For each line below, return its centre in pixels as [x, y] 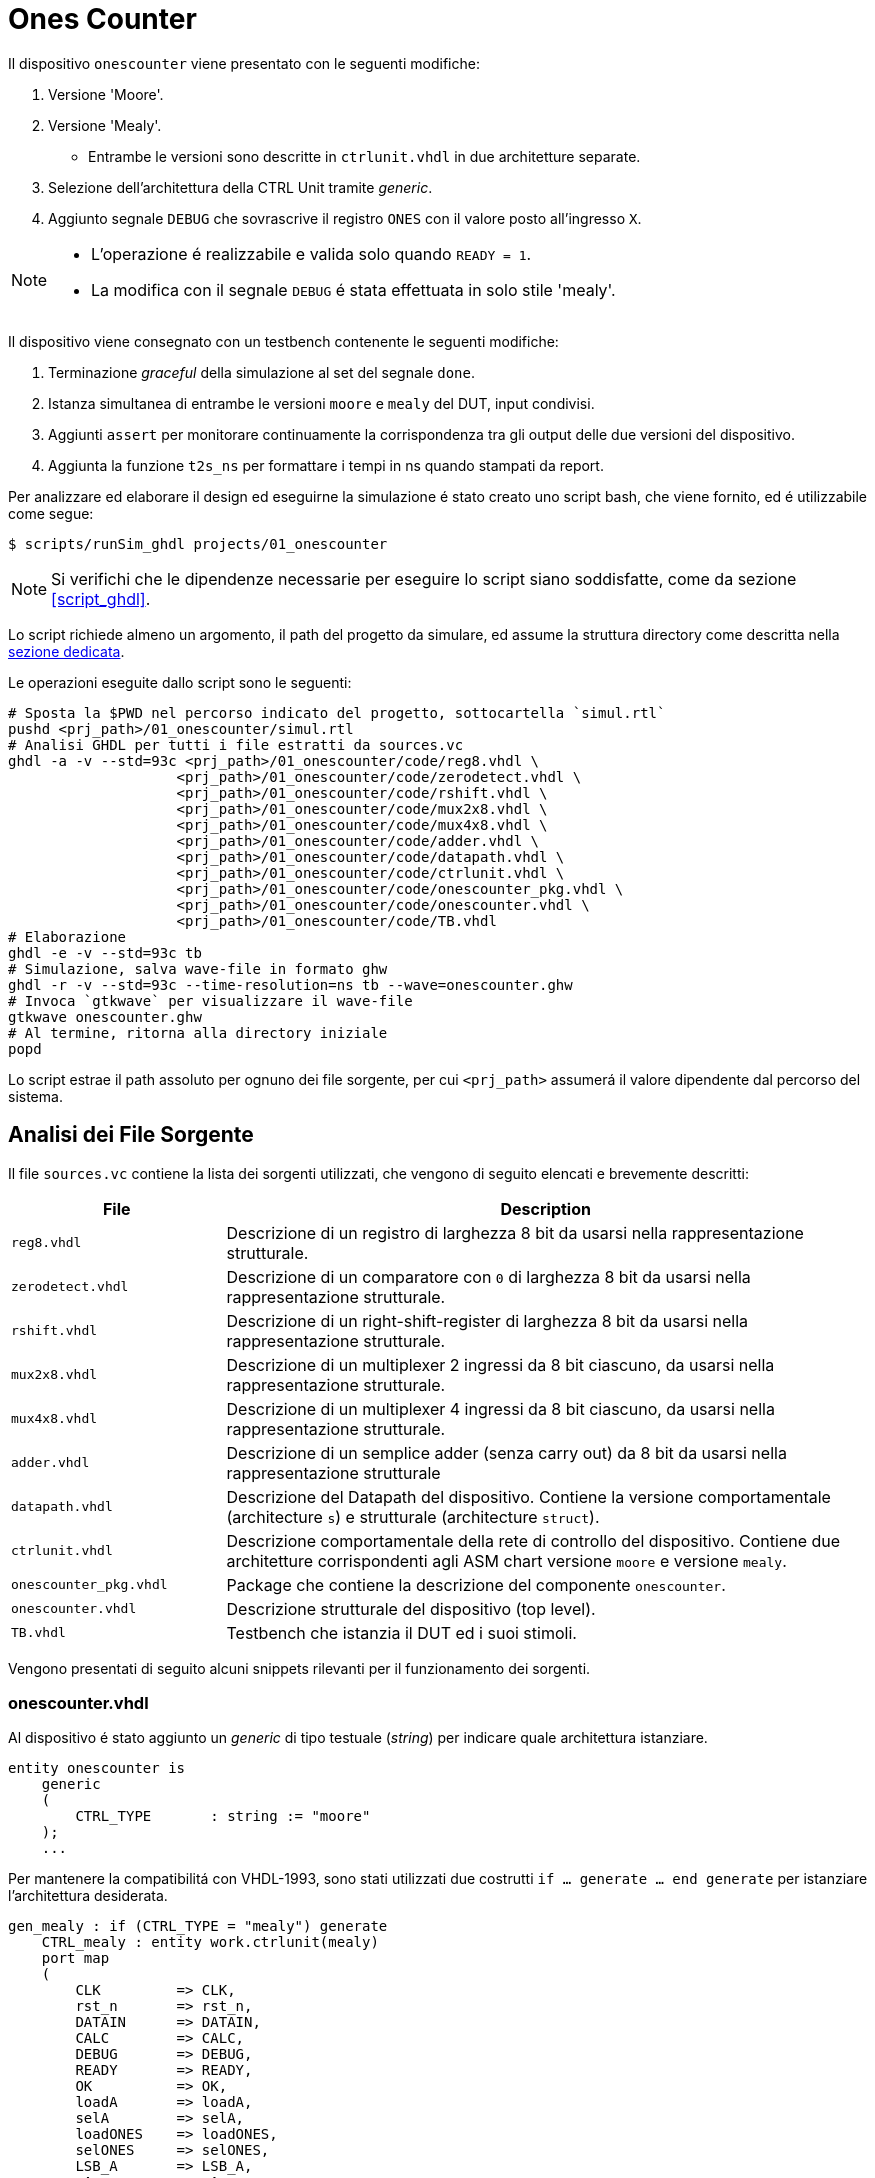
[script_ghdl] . [101, 598]
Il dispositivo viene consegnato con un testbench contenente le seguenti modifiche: [283, 341]
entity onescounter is [97, 1768]
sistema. [35, 1096]
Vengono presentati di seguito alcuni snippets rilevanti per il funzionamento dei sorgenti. [299, 1668]
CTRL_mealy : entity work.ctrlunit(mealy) [210, 1942]
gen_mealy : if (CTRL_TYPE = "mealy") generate [198, 1926]
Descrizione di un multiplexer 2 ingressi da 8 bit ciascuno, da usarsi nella [500, 1364]
